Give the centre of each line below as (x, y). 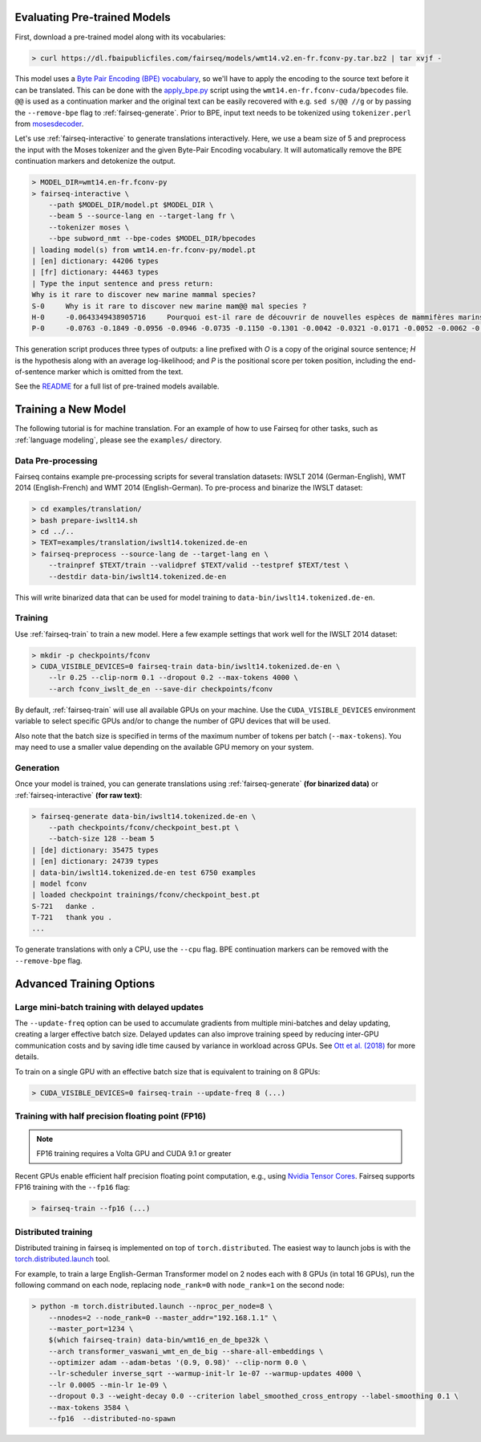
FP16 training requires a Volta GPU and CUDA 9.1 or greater (134, 1154)
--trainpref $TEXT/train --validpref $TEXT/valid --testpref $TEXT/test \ (198, 565)
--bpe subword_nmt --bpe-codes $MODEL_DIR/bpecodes (152, 238)
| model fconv (59, 884)
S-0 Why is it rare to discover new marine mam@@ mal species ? (169, 306)
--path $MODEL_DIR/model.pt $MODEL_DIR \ (131, 204)
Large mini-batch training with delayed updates (109, 1007)
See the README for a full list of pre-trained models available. (117, 386)
